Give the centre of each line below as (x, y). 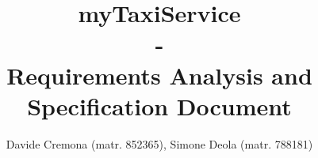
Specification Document (159, 105)
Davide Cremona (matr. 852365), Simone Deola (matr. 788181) (159, 143)
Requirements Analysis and (159, 75)
